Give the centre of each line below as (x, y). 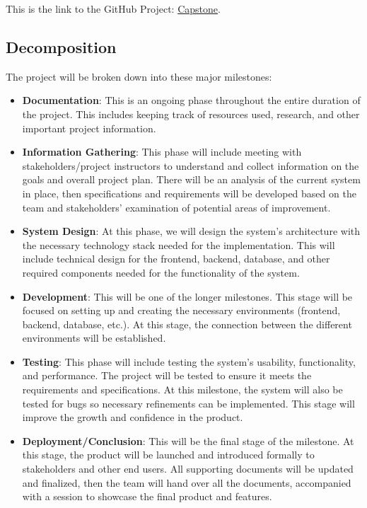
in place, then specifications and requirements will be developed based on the (189, 193)
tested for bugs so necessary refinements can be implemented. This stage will (188, 403)
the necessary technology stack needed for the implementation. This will (179, 244)
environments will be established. (94, 338)
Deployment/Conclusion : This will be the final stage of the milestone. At (188, 440)
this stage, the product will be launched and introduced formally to (168, 455)
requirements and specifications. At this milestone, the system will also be (182, 389)
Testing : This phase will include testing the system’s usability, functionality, (189, 361)
